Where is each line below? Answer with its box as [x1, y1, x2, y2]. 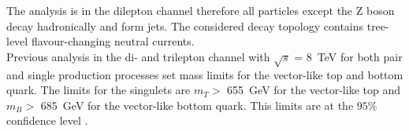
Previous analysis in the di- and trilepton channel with [6, 48, 270, 64]
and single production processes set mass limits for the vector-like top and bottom [6, 66, 403, 82]
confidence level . [6, 112, 88, 129]
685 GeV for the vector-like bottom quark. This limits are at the [40, 96, 354, 113]
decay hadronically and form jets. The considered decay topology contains [6, 17, 364, 34]
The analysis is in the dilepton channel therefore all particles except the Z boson [6, 2, 395, 18]
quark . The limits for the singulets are [6, 82, 191, 98]
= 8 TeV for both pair [294, 48, 403, 64]
